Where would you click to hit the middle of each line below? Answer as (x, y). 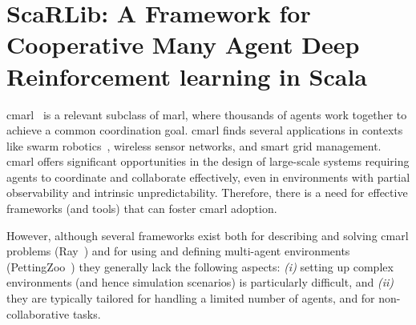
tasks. (87, 313)
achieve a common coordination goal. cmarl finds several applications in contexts (205, 130)
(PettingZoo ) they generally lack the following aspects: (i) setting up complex (200, 266)
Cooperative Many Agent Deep (183, 44)
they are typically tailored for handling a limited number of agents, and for (191, 298)
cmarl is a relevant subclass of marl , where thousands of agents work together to (207, 114)
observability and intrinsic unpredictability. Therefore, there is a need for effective (207, 193)
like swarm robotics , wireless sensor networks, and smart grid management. (194, 145)
